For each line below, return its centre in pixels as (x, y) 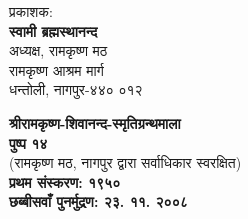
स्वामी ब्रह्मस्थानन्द (53, 30)
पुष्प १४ (28, 142)
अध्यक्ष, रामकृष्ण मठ (58, 50)
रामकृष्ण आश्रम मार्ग (56, 69)
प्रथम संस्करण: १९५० (65, 181)
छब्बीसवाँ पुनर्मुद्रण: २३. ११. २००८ (98, 201)
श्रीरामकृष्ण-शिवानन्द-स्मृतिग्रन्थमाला (95, 122)
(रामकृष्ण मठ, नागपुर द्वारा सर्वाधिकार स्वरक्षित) (125, 162)
